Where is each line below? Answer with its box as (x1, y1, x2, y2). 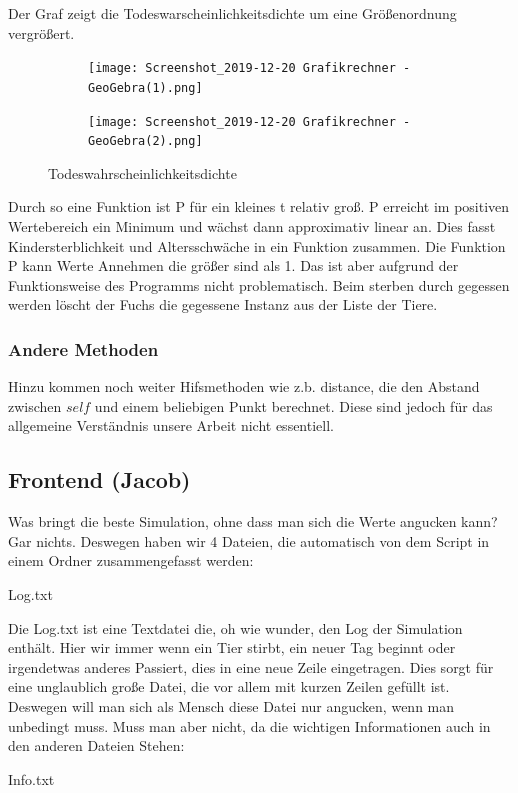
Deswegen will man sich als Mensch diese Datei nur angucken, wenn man (8, 695, 455, 716)
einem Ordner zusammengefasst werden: (8, 550, 254, 571)
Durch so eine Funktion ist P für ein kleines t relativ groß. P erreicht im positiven (8, 196, 510, 217)
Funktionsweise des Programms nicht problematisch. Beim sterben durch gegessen (8, 274, 510, 295)
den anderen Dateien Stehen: (8, 735, 185, 756)
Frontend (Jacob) (8, 464, 191, 495)
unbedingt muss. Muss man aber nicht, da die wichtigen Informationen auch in (8, 715, 491, 736)
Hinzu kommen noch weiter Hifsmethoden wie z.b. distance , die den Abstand (8, 376, 480, 397)
